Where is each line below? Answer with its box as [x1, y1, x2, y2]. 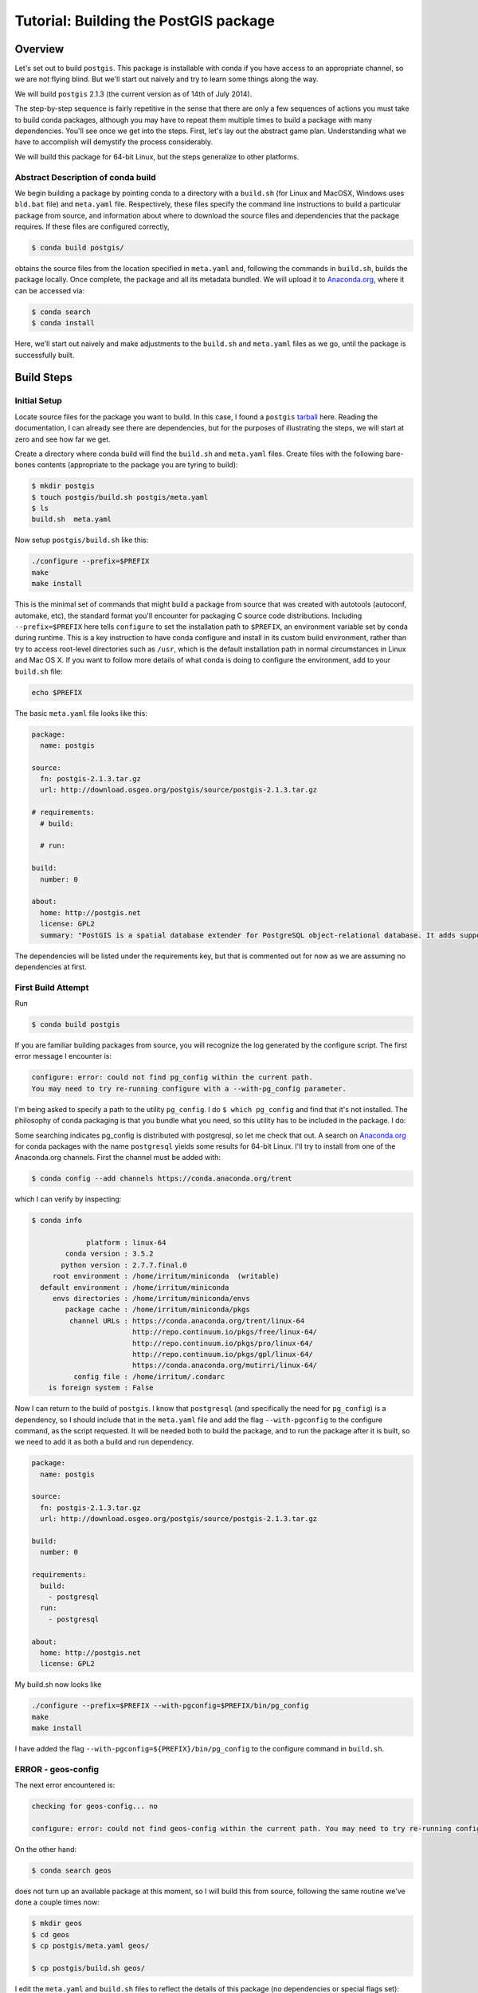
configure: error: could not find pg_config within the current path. [31, 1073, 314, 1082]
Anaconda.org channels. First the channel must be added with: [14, 1153, 221, 1162]
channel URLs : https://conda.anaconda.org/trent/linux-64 [69, 1316, 305, 1325]
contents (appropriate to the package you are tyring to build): [37, 460, 238, 470]
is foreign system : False [48, 1383, 155, 1393]
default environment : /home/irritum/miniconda [40, 1283, 229, 1291]
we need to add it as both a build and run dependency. [14, 1437, 194, 1447]
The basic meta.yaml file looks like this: [14, 708, 147, 717]
